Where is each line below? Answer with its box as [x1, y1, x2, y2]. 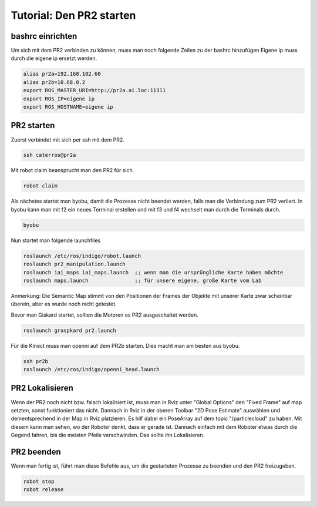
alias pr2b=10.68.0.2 [23, 79, 86, 85]
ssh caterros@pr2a [23, 152, 76, 159]
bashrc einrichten [11, 31, 77, 41]
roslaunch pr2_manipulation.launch [23, 261, 126, 267]
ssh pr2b [23, 358, 49, 364]
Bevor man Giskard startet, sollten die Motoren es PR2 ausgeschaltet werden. [11, 311, 199, 318]
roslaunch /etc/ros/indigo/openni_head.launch [23, 366, 160, 373]
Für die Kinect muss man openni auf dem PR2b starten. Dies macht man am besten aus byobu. [11, 342, 240, 349]
